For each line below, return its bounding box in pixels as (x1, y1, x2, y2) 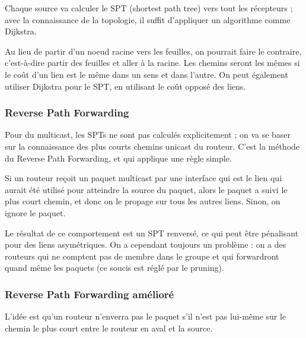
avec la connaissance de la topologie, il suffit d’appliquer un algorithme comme (5, 13, 291, 26)
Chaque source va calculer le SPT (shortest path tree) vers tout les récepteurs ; (5, 2, 293, 14)
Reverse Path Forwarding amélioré (5, 286, 174, 301)
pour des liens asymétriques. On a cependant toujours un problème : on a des (5, 238, 286, 251)
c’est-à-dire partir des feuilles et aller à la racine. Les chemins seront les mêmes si (5, 56, 300, 69)
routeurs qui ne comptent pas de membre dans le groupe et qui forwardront (5, 249, 279, 262)
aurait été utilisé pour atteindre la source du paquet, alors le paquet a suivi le (5, 183, 288, 195)
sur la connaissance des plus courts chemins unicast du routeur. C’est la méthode (5, 140, 300, 152)
